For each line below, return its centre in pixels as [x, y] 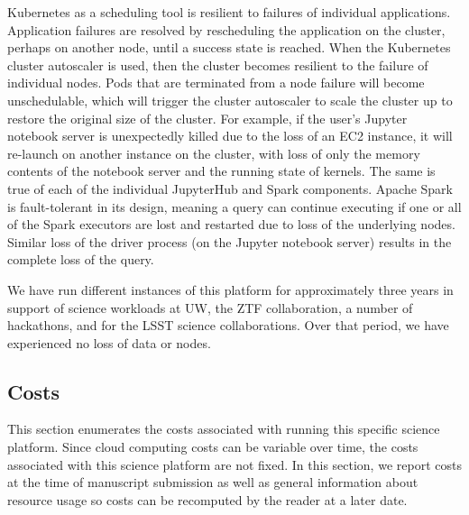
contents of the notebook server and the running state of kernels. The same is [221, 171]
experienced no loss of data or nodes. [109, 342]
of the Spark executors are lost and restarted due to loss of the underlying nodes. [231, 224]
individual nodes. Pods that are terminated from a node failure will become [216, 83]
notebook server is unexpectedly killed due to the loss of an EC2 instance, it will [230, 136]
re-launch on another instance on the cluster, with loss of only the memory [214, 153]
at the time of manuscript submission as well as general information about [213, 482]
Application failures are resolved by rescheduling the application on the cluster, [226, 29]
